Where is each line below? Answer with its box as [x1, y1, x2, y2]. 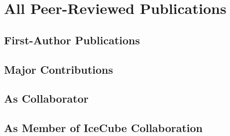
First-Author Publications [4, 32, 140, 47]
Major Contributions [4, 61, 114, 77]
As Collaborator [4, 91, 89, 106]
